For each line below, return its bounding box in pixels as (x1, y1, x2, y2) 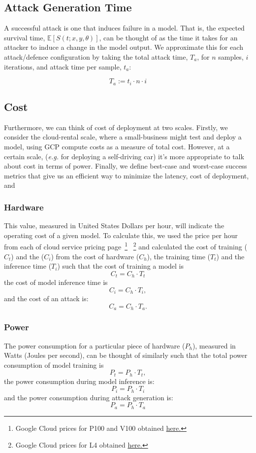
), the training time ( (147, 251, 210, 261)
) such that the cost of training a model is (57, 261, 184, 271)
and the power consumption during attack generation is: (4, 392, 173, 402)
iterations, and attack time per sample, (4, 61, 122, 71)
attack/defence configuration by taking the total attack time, (4, 51, 188, 62)
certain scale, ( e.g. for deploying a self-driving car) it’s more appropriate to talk (4, 151, 244, 161)
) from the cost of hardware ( (51, 251, 139, 261)
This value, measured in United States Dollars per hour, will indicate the (4, 220, 224, 231)
